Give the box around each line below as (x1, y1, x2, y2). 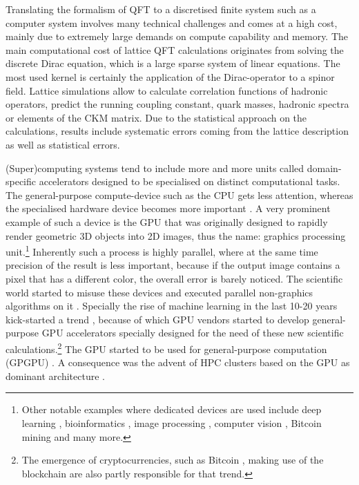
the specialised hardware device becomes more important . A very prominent (6, 201, 331, 216)
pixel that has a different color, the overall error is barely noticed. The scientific (6, 271, 343, 285)
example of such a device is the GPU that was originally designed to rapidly (6, 214, 328, 229)
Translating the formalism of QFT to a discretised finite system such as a (6, 2, 316, 16)
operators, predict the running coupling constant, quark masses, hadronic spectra (6, 97, 349, 111)
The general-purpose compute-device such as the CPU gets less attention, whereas (6, 187, 353, 202)
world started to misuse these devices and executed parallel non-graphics (6, 285, 313, 299)
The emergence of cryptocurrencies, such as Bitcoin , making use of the (21, 453, 324, 467)
